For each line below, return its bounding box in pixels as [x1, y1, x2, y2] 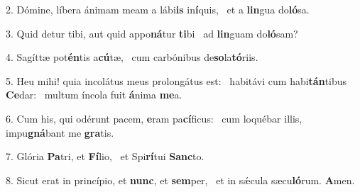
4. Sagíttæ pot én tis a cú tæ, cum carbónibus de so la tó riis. [6, 50, 258, 64]
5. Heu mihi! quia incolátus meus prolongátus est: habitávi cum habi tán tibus [6, 73, 347, 88]
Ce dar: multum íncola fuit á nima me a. [6, 87, 182, 102]
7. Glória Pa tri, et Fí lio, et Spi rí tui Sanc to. [6, 149, 204, 164]
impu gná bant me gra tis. [6, 125, 114, 140]
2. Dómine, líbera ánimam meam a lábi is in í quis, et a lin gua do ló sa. [6, 2, 310, 16]
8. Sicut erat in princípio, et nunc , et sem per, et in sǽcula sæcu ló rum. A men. [6, 172, 355, 187]
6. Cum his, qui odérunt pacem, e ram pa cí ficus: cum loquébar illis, [6, 111, 302, 125]
